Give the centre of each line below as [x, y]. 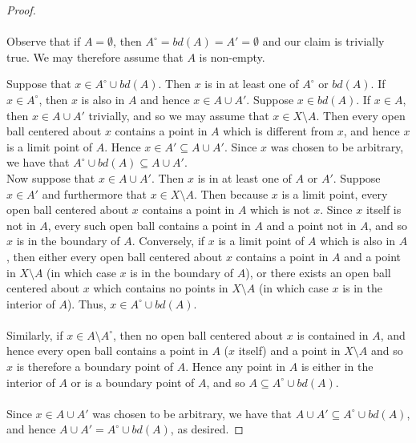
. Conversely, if [168, 241]
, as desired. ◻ [207, 429]
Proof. [21, 10]
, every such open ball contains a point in [149, 225]
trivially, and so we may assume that [179, 115]
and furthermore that [95, 193]
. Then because [231, 193]
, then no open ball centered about [198, 334]
